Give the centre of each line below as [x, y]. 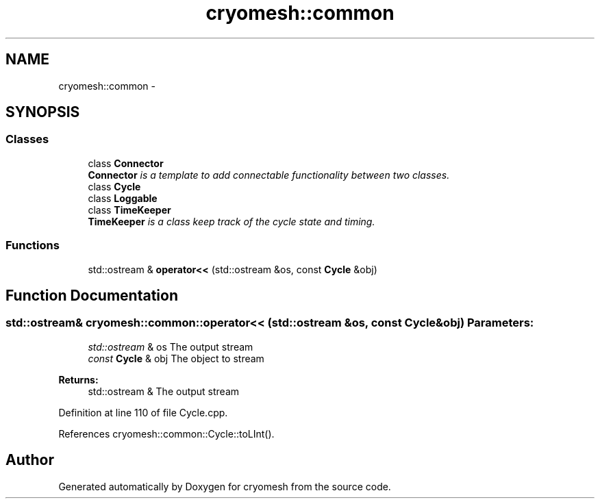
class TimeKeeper [129, 210]
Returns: [78, 379]
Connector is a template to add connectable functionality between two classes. [269, 175]
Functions [33, 245]
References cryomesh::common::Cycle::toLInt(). [166, 433]
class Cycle [114, 186]
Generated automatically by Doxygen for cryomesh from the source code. [225, 486]
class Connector [126, 163]
